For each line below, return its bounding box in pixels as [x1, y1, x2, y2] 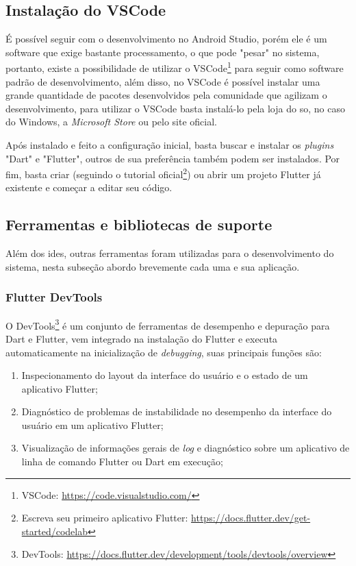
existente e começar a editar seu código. [5, 180, 173, 195]
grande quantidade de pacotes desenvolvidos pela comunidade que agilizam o [5, 88, 327, 102]
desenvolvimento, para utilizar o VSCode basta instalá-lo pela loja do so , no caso [5, 101, 345, 115]
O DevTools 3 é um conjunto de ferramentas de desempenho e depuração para [5, 316, 330, 332]
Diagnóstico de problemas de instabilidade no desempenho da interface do [21, 404, 332, 419]
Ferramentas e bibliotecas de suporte [5, 214, 272, 235]
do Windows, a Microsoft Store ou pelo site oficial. [5, 114, 218, 129]
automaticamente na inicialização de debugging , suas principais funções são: [5, 345, 322, 359]
